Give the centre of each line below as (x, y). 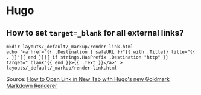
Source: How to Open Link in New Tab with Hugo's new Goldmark (88, 79)
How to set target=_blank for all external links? (95, 33)
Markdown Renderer (32, 86)
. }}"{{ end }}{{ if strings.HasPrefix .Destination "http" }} (88, 57)
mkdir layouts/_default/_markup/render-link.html (70, 47)
